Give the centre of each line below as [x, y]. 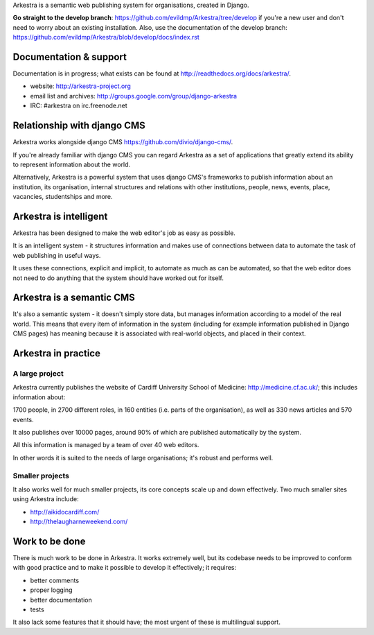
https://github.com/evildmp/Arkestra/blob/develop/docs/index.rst [106, 37]
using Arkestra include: [46, 499]
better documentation [61, 600]
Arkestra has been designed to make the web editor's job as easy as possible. [124, 233]
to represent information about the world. [72, 164]
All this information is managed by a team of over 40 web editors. [106, 445]
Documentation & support [70, 56]
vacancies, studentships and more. [63, 197]
